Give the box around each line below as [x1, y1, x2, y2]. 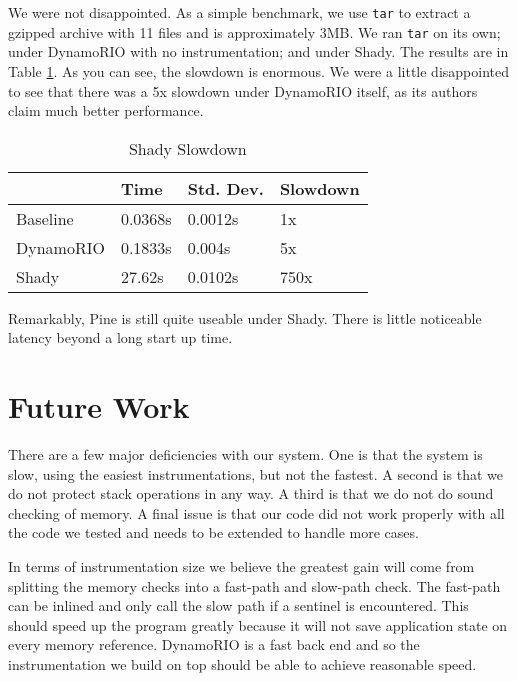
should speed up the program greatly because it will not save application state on [8, 614, 508, 635]
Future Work [8, 386, 190, 427]
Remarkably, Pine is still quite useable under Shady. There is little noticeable [8, 307, 482, 328]
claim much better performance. [8, 100, 204, 121]
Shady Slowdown [128, 136, 247, 160]
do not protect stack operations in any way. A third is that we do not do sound [8, 483, 494, 504]
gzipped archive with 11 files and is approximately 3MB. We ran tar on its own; [8, 21, 501, 42]
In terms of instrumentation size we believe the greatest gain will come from [8, 555, 475, 576]
